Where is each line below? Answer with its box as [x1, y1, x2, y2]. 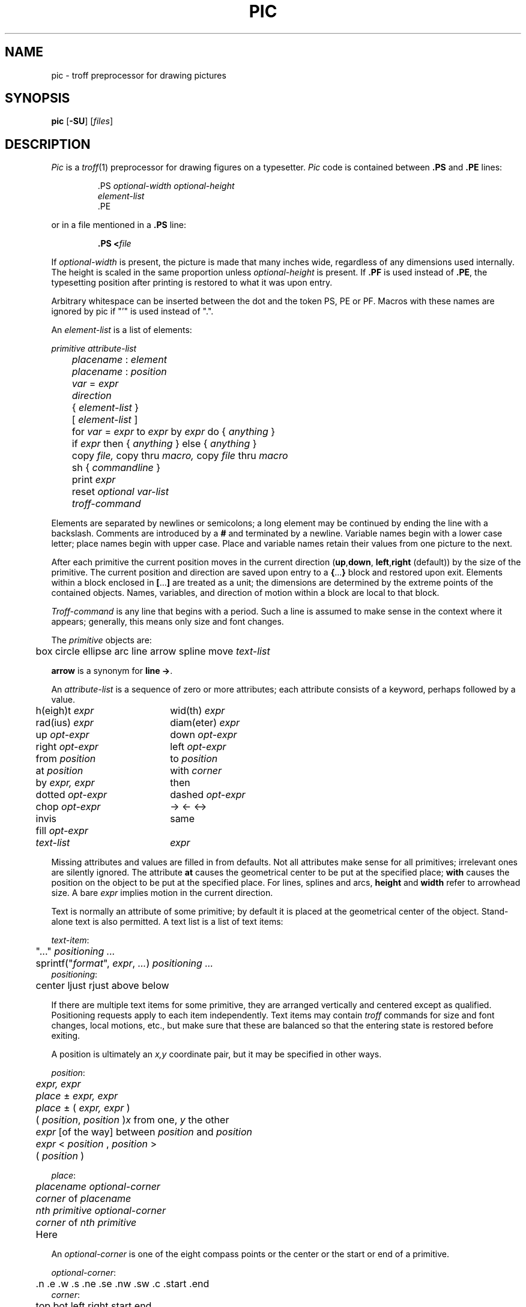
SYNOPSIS [5, 91, 70, 106]
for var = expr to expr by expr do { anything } [71, 425, 276, 438]
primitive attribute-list [51, 343, 137, 354]
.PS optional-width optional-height [97, 181, 235, 191]
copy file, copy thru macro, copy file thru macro [71, 449, 288, 462]
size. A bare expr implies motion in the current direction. [51, 888, 273, 898]
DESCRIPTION [5, 136, 91, 152]
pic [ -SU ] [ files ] [51, 116, 113, 127]
